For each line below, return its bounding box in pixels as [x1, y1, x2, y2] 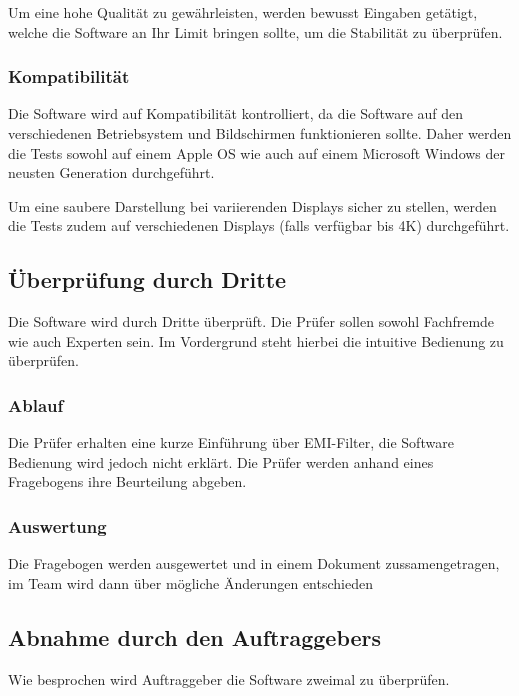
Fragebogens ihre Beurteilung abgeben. [8, 471, 247, 492]
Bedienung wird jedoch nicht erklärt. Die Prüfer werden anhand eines [8, 451, 434, 472]
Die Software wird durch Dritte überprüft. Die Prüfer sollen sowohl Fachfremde [8, 311, 495, 332]
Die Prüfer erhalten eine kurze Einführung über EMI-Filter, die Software [8, 432, 454, 453]
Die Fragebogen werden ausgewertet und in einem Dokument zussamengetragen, [8, 553, 500, 574]
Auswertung [8, 513, 107, 538]
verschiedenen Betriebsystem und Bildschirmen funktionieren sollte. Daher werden [8, 123, 512, 143]
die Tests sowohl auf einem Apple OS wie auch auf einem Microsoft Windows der [8, 142, 506, 163]
